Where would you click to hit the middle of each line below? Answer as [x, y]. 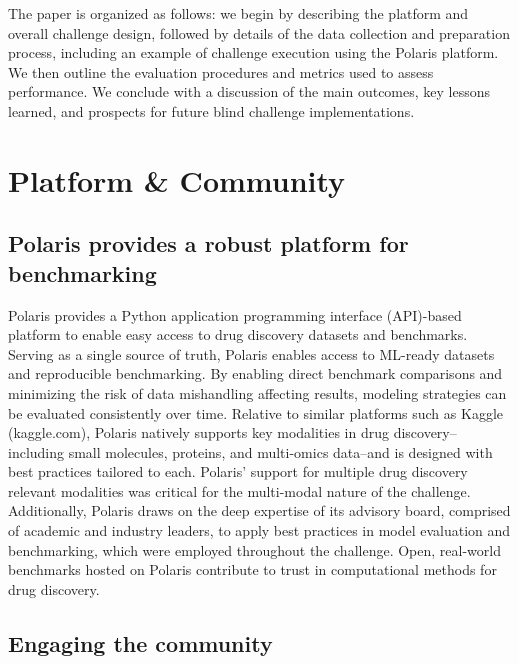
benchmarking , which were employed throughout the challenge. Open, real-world [254, 549]
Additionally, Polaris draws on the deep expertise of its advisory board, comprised [259, 510]
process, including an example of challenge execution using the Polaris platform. [253, 52]
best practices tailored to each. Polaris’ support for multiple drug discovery [238, 471]
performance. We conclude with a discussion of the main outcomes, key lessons [249, 91]
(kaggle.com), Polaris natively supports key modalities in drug [198, 432]
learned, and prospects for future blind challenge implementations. [211, 110]
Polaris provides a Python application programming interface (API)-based [235, 314]
